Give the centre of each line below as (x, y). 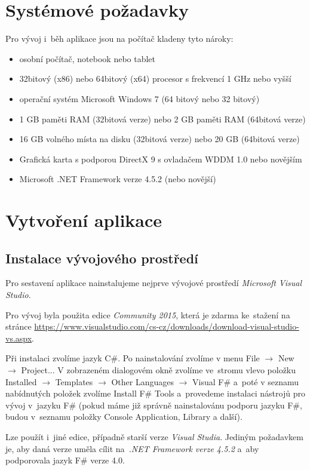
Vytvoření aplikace (84, 220)
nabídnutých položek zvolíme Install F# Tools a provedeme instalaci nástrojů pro (155, 393)
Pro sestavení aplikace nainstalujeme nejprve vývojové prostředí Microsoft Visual (154, 283)
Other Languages (142, 381)
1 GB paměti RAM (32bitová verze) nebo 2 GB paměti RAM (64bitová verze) (162, 119)
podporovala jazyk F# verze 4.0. (65, 460)
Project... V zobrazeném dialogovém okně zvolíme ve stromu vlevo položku (159, 370)
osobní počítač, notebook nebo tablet (88, 58)
